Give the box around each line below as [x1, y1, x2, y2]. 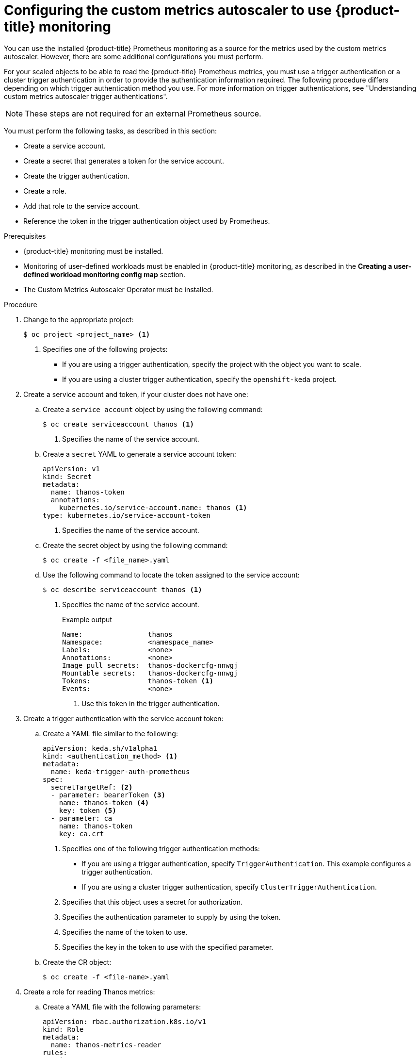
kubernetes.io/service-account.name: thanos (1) [59, 503, 247, 512]
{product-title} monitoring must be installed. [23, 247, 163, 255]
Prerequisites [4, 231, 46, 240]
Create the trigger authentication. [23, 171, 129, 180]
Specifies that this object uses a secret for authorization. [62, 897, 243, 906]
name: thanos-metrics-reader [50, 1041, 162, 1049]
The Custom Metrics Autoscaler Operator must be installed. [23, 285, 213, 294]
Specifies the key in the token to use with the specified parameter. [62, 942, 274, 951]
